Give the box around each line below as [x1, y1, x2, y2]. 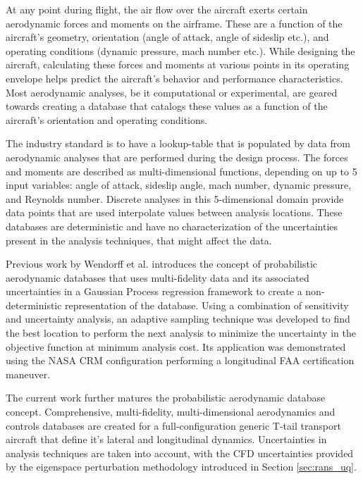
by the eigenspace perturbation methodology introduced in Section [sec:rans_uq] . [6, 459, 357, 474]
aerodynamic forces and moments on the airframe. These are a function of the [6, 15, 343, 30]
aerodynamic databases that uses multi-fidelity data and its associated [6, 270, 309, 285]
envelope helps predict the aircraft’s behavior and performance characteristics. [6, 70, 343, 85]
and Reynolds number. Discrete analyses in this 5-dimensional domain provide [6, 191, 344, 206]
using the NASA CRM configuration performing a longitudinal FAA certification [6, 353, 355, 368]
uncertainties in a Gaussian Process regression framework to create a [6, 284, 302, 299]
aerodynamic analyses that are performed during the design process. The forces [6, 149, 348, 164]
